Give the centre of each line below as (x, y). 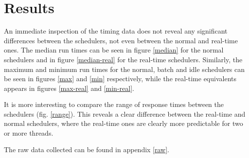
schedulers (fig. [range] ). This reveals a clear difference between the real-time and (125, 114)
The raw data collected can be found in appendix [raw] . (87, 149)
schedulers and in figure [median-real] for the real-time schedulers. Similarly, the (123, 59)
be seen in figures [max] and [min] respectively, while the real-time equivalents (120, 79)
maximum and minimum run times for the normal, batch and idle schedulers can (124, 69)
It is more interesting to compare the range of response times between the (114, 104)
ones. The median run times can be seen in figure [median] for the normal (114, 50)
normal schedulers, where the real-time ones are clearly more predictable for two (124, 123)
